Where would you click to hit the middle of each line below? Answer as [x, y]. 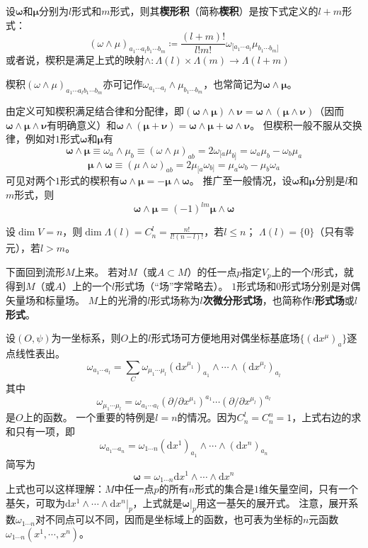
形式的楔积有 [90, 180]
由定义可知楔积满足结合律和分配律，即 [95, 111]
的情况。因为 [207, 417]
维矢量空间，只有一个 [309, 488]
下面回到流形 [35, 272]
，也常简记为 [233, 83]
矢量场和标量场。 [45, 300]
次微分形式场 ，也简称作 [257, 300]
